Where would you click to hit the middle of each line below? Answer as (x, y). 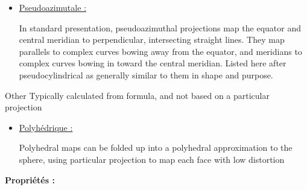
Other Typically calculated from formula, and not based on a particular (137, 95)
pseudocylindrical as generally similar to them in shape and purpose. (146, 74)
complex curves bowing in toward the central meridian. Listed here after (153, 63)
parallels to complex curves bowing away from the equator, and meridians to (160, 51)
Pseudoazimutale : (52, 7)
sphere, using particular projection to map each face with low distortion (152, 159)
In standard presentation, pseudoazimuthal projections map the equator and (160, 27)
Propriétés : (30, 179)
